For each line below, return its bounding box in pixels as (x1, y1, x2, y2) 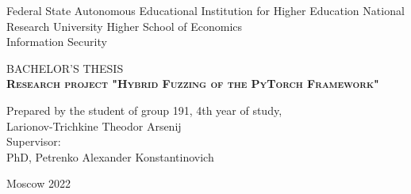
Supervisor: (6, 133, 61, 150)
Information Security (6, 33, 107, 50)
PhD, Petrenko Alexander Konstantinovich (6, 148, 214, 165)
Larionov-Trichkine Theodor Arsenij (6, 117, 182, 134)
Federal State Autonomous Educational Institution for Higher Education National (6, 2, 405, 18)
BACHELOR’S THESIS (6, 59, 124, 76)
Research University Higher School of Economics (6, 17, 243, 34)
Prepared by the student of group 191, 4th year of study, (6, 101, 282, 118)
